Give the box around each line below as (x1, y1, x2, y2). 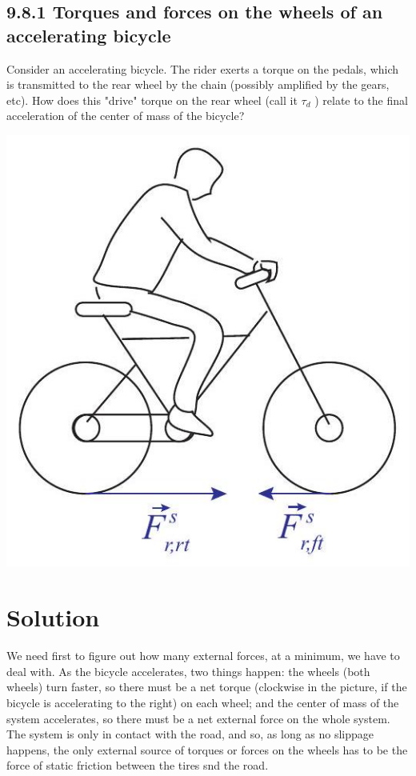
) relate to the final (314, 91, 408, 108)
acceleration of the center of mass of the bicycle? (6, 107, 245, 124)
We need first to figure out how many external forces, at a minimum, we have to (6, 647, 400, 664)
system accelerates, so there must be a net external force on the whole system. (6, 710, 390, 726)
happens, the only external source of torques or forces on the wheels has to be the (6, 741, 408, 758)
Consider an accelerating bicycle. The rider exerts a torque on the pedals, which (6, 60, 399, 77)
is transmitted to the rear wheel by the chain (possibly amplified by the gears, (6, 76, 390, 93)
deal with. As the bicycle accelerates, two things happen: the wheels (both (6, 662, 370, 679)
